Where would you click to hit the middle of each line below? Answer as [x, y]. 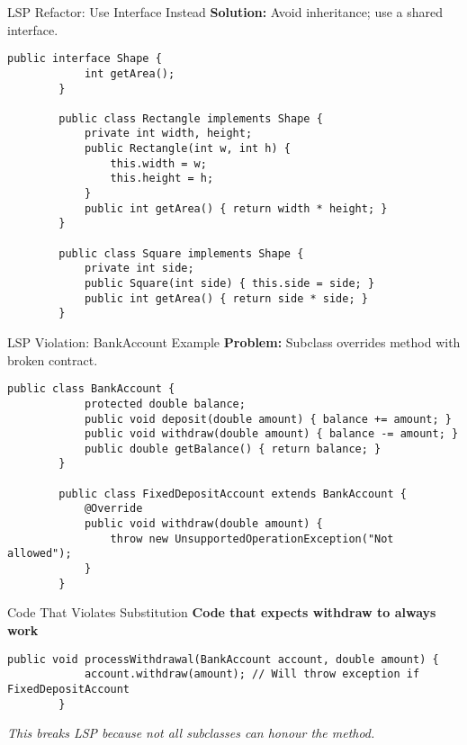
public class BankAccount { [91, 389]
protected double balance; [165, 404]
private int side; [139, 269]
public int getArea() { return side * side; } [226, 298]
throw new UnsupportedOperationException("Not [252, 539]
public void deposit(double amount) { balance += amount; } [268, 419]
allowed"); [40, 554]
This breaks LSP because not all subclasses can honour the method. [191, 733]
